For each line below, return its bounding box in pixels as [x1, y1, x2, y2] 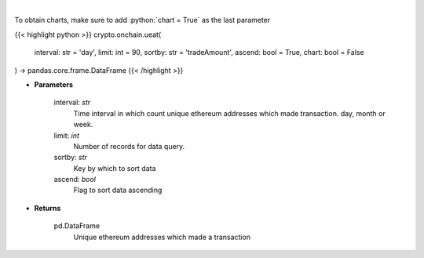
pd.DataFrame [53, 221, 101, 231]
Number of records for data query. [73, 141, 185, 151]
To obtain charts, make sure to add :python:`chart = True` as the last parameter [14, 16, 271, 25]
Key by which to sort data [73, 163, 156, 173]
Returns [34, 203, 61, 213]
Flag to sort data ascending [73, 185, 163, 195]
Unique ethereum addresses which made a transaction [73, 232, 251, 242]
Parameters [34, 79, 74, 89]
